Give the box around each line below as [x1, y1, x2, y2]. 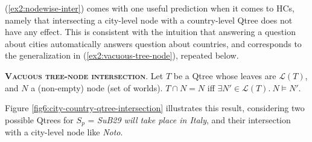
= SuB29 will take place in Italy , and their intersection [88, 113, 291, 126]
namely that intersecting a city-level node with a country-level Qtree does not [5, 13, 293, 26]
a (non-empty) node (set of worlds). [31, 81, 163, 94]
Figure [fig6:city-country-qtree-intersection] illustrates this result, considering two [5, 102, 305, 114]
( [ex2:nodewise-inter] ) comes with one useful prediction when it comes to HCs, [5, 2, 294, 14]
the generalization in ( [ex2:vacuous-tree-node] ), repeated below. [5, 49, 239, 62]
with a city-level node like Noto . [5, 126, 123, 138]
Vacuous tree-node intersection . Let [5, 69, 164, 82]
